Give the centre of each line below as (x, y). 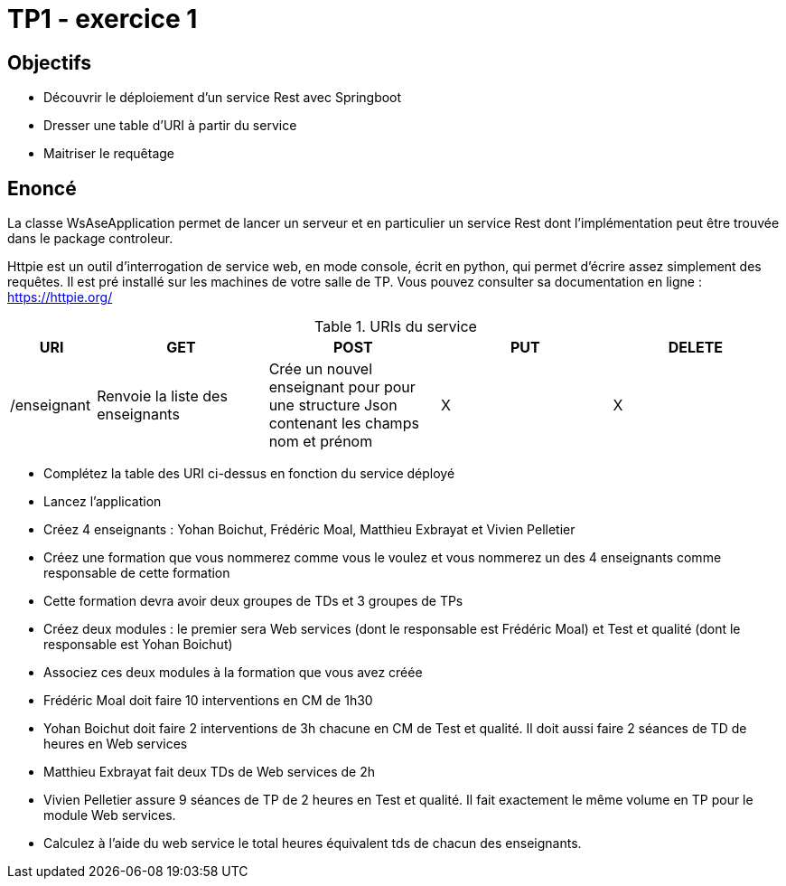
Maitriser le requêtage (109, 154)
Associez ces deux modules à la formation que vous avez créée (233, 673)
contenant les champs (344, 424)
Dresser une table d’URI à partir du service (170, 126)
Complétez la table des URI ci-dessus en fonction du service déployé (249, 474)
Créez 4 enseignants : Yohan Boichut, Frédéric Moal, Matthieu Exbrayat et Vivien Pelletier (309, 530)
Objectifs (50, 62)
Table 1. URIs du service (396, 327)
